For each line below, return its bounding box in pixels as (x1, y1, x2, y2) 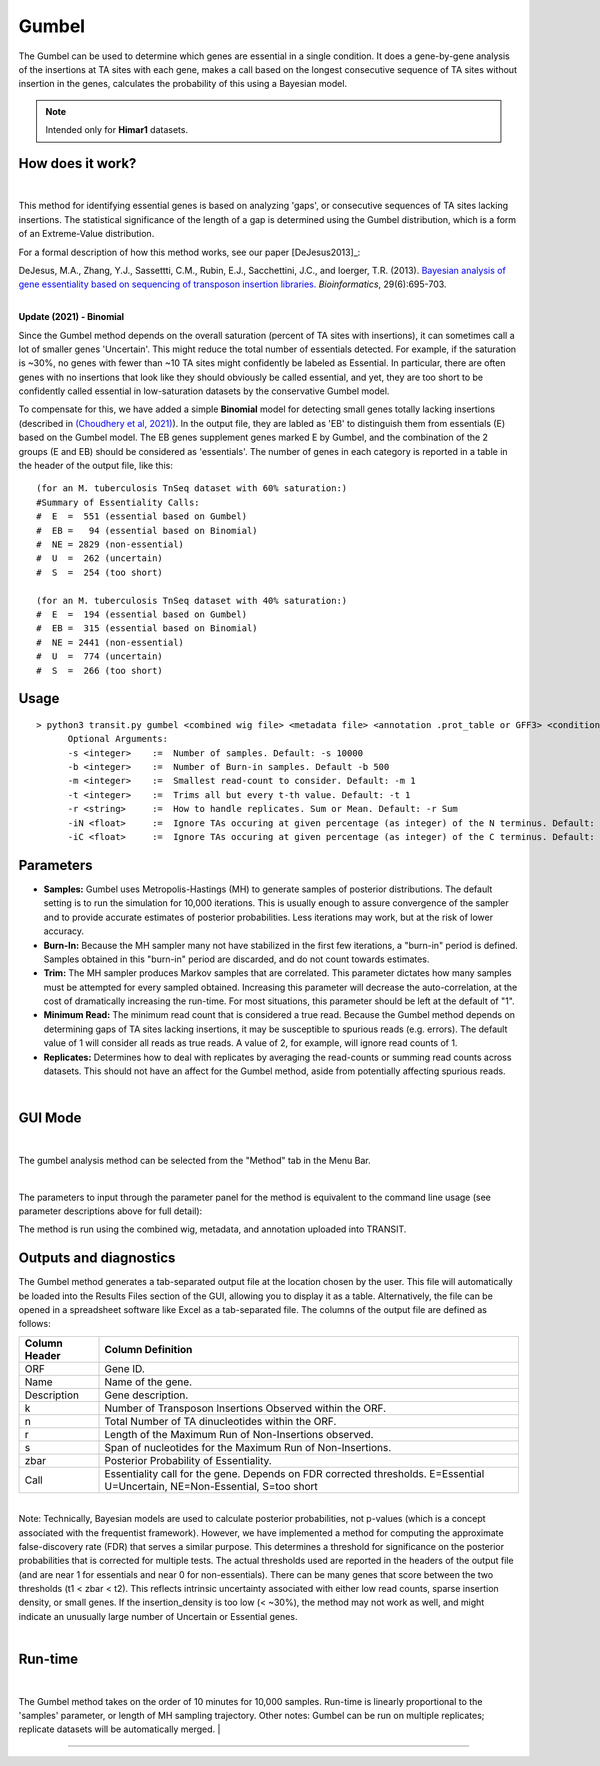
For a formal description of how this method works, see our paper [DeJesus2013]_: (18, 246, 361, 258)
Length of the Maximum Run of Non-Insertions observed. (104, 1427, 374, 1441)
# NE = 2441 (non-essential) (36, 636, 185, 648)
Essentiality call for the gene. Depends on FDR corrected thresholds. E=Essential (104, 1466, 485, 1480)
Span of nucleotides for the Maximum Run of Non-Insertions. (104, 1440, 392, 1454)
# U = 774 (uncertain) (36, 651, 164, 662)
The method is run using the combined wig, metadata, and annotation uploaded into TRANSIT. (18, 1223, 407, 1235)
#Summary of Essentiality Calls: (36, 496, 200, 508)
